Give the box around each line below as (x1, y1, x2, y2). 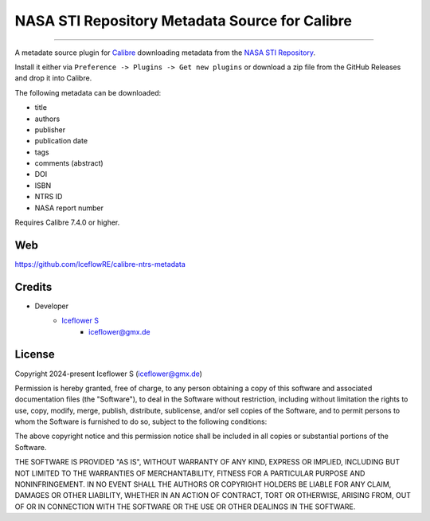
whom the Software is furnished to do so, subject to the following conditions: (14, 417, 268, 426)
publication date (34, 136, 88, 146)
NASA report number (34, 203, 104, 213)
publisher (34, 124, 66, 135)
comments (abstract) (34, 159, 104, 168)
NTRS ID (34, 192, 63, 202)
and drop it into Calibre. (14, 73, 92, 83)
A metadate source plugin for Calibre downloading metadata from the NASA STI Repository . (14, 48, 316, 57)
